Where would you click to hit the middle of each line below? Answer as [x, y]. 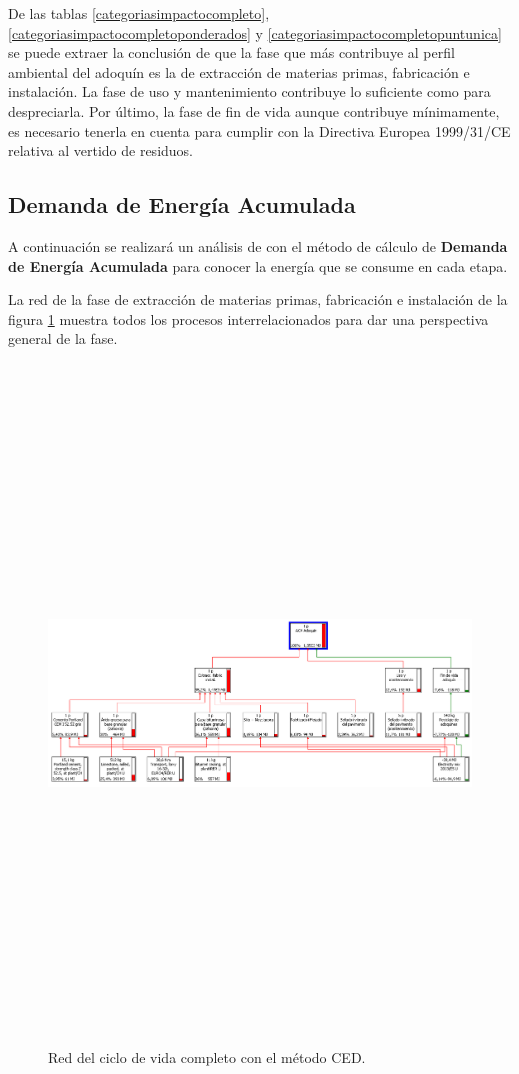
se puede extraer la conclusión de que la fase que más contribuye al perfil [231, 52]
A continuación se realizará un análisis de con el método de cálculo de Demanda [258, 245]
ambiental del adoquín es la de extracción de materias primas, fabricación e [239, 71]
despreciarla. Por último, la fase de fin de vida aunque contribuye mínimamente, [254, 110]
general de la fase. [63, 338]
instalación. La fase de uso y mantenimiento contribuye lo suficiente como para [249, 91]
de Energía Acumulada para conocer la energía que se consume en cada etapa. [258, 265]
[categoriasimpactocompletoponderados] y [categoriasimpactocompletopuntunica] [255, 32]
